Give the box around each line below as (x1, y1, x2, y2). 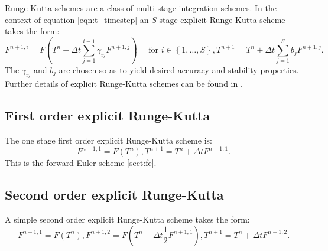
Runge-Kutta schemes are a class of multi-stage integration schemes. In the (5, 2, 277, 14)
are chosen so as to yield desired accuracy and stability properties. (59, 63, 299, 76)
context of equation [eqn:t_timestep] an (5, 13, 149, 25)
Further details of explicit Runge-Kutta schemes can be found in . (5, 77, 243, 90)
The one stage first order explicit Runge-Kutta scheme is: (5, 134, 212, 146)
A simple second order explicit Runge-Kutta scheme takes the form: (5, 213, 250, 225)
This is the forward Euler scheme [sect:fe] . (5, 157, 157, 169)
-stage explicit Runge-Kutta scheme (156, 13, 285, 25)
